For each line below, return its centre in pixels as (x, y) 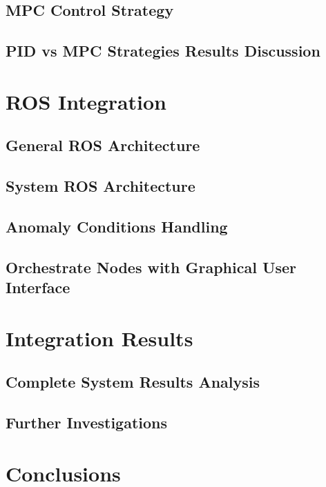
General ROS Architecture (103, 145)
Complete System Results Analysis (133, 382)
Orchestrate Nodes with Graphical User (151, 267)
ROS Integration (86, 101)
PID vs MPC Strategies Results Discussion (163, 51)
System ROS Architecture (100, 186)
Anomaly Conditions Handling (117, 226)
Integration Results (99, 338)
